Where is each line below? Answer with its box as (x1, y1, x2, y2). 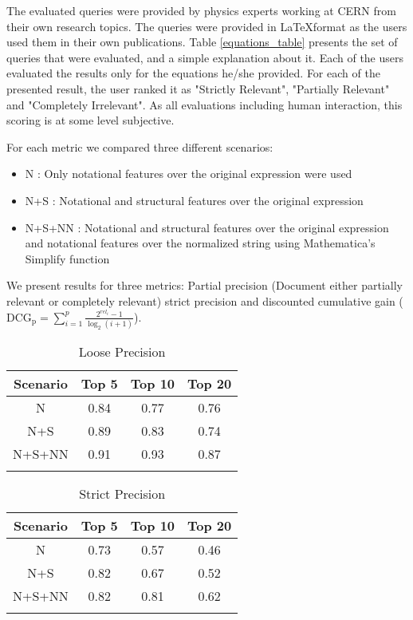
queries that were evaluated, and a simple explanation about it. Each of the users (6, 49, 404, 65)
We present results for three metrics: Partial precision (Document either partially (6, 277, 403, 294)
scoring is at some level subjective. (6, 112, 175, 128)
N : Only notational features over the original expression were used (25, 165, 352, 182)
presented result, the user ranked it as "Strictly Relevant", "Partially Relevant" (6, 80, 390, 97)
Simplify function (25, 250, 110, 267)
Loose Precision (78, 342, 166, 361)
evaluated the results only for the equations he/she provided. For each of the (6, 65, 380, 81)
